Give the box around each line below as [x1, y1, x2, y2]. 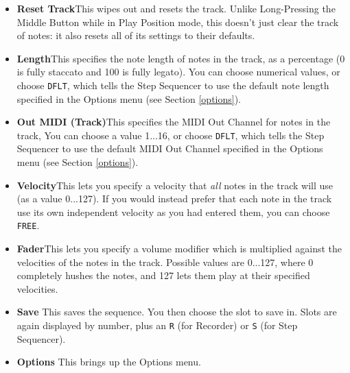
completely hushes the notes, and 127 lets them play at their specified [16, 268, 310, 282]
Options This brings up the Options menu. [16, 354, 201, 369]
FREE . [16, 218, 40, 232]
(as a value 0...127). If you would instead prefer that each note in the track [16, 191, 332, 206]
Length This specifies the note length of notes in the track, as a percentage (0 [16, 51, 345, 65]
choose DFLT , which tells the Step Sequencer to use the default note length [16, 77, 329, 92]
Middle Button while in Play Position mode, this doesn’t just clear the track [16, 14, 339, 29]
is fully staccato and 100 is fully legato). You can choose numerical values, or [16, 64, 340, 79]
